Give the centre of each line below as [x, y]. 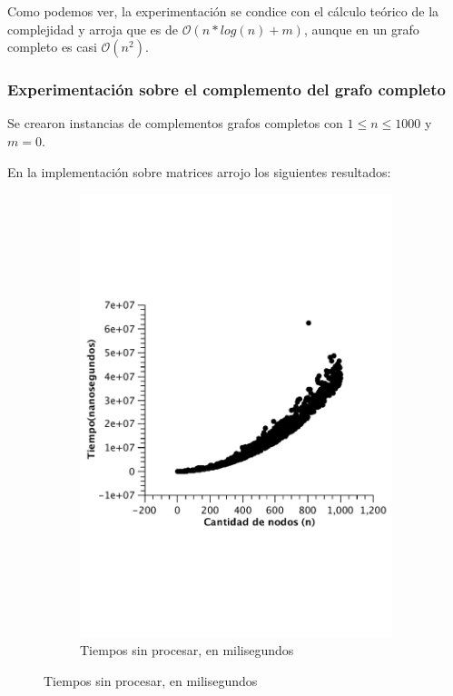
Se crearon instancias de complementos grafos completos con [175, 123]
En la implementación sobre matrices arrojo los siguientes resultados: [199, 171]
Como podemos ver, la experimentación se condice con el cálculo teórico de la [223, 11]
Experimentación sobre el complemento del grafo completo [226, 89]
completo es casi [52, 47]
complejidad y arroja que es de [93, 29]
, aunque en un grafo [361, 29]
